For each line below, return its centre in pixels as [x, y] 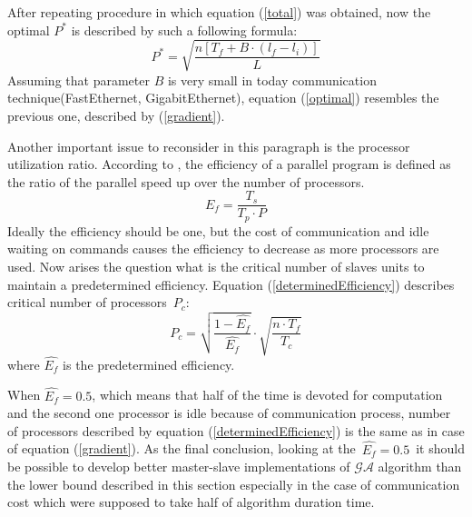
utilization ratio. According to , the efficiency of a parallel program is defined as [229, 164]
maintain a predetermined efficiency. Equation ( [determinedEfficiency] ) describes [231, 284]
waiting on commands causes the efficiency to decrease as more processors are [223, 249]
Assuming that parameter [79, 80]
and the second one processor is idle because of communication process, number [229, 413]
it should [440, 448]
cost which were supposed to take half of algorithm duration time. [191, 502]
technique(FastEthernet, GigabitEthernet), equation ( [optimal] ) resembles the [223, 98]
